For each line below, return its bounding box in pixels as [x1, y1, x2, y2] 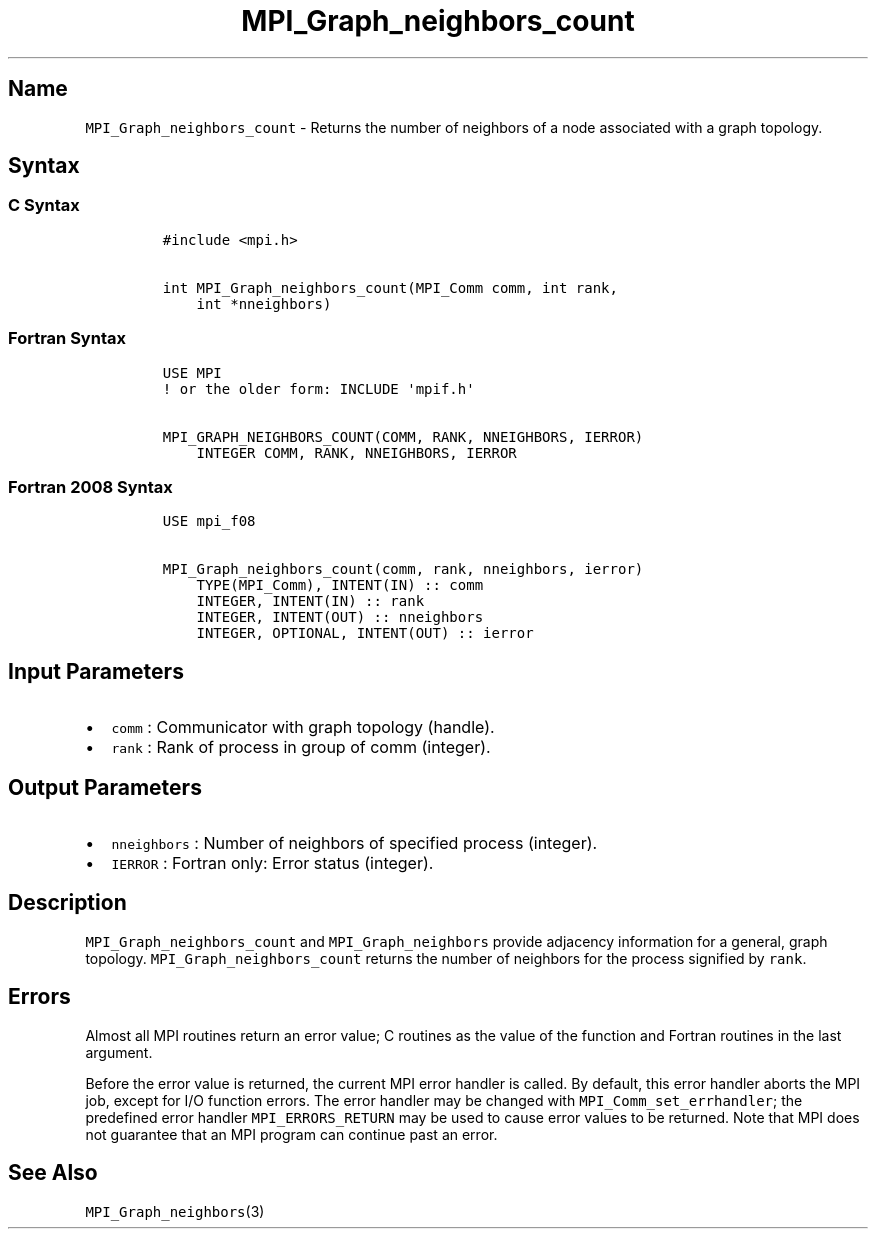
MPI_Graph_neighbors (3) [85, 1202, 265, 1220]
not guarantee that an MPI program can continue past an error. [85, 1125, 498, 1143]
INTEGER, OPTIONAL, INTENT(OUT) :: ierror [196, 625, 534, 642]
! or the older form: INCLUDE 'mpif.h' [162, 380, 475, 397]
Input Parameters [8, 658, 184, 684]
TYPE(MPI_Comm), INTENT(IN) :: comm [196, 577, 484, 594]
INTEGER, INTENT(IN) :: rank [196, 593, 425, 610]
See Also [8, 1160, 98, 1186]
